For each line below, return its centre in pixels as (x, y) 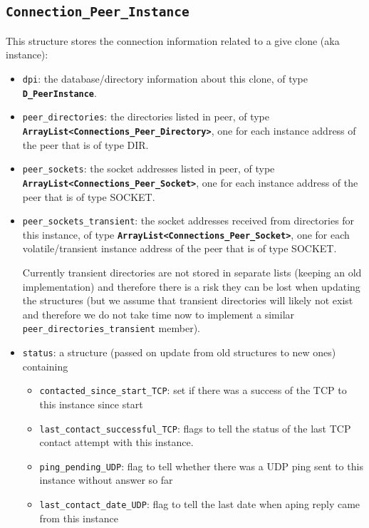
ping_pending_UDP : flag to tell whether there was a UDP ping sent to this (201, 466)
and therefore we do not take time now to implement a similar (158, 314)
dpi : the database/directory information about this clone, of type (165, 78)
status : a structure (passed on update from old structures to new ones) (179, 352)
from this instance (79, 518)
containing (45, 366)
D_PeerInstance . (59, 92)
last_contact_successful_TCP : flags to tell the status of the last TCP (195, 428)
